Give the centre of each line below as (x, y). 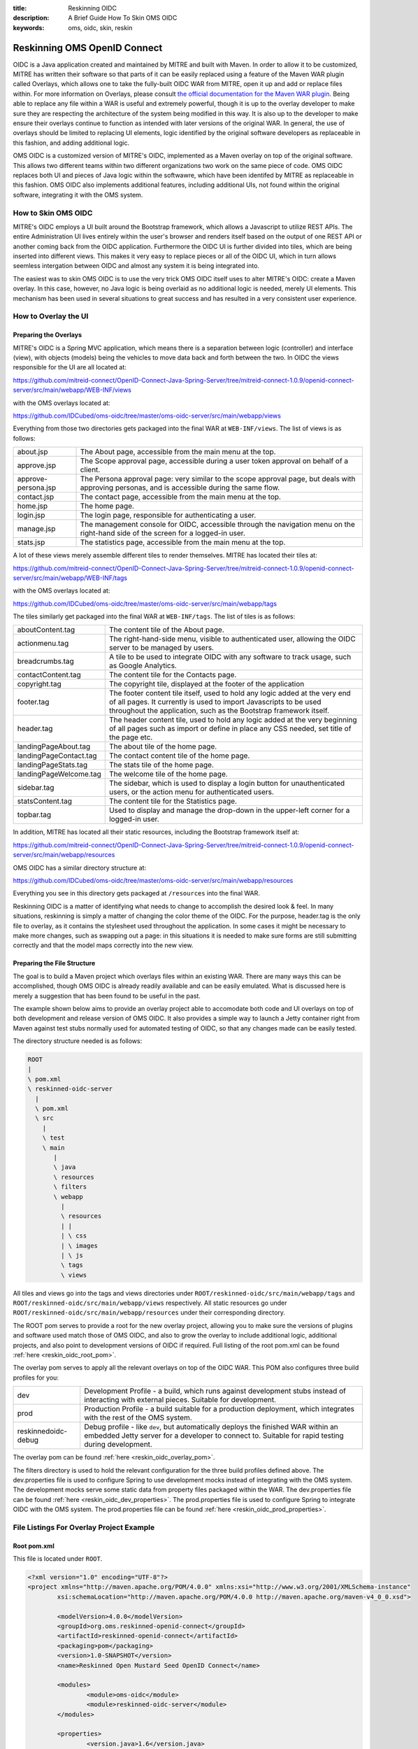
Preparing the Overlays (47, 335)
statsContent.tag (45, 801)
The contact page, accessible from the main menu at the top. (180, 497)
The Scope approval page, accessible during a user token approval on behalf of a (214, 461)
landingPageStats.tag (52, 765)
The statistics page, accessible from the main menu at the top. (183, 542)
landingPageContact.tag (57, 756)
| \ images (79, 1246)
